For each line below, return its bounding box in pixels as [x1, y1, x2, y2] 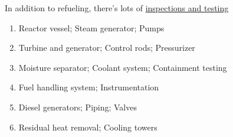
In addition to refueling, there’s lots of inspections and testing [5, 2, 229, 14]
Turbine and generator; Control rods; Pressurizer [18, 41, 195, 54]
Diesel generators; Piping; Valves [18, 100, 137, 113]
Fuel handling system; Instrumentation [18, 81, 159, 93]
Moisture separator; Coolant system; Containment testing [18, 61, 227, 73]
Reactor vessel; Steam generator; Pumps [18, 21, 165, 34]
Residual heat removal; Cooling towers [18, 120, 157, 133]
